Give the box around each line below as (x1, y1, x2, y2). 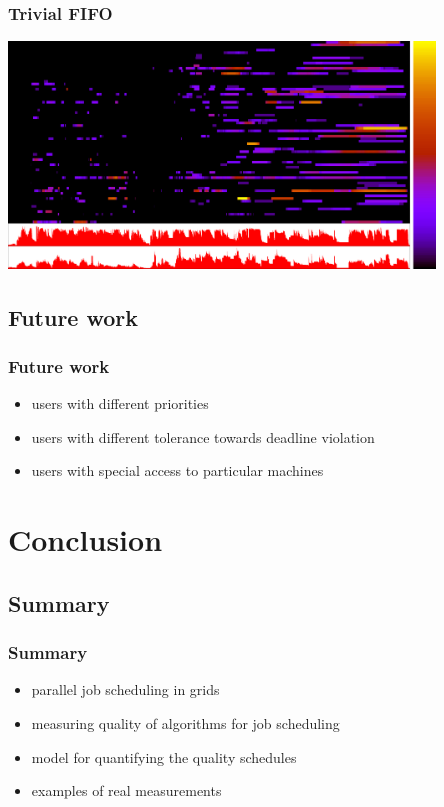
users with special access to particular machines (31, 460, 324, 481)
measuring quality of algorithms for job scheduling (31, 712, 340, 733)
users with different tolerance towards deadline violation (31, 426, 375, 447)
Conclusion (8, 519, 163, 560)
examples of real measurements (31, 780, 222, 801)
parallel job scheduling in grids (31, 679, 220, 700)
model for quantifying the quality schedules (31, 746, 297, 767)
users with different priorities (31, 393, 209, 414)
